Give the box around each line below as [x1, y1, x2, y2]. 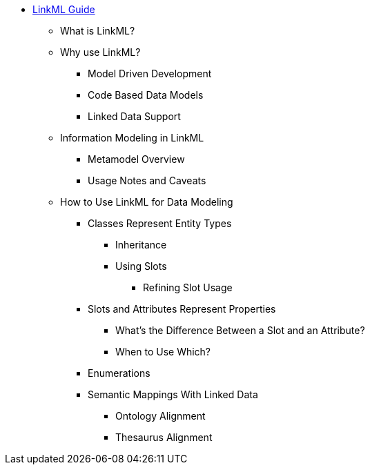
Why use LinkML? [60, 46, 141, 58]
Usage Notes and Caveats [88, 175, 206, 186]
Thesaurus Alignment [115, 431, 213, 443]
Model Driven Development [88, 68, 212, 79]
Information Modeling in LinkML [60, 132, 204, 144]
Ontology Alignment [115, 410, 206, 422]
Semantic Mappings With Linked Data [88, 389, 258, 400]
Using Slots [115, 260, 167, 272]
